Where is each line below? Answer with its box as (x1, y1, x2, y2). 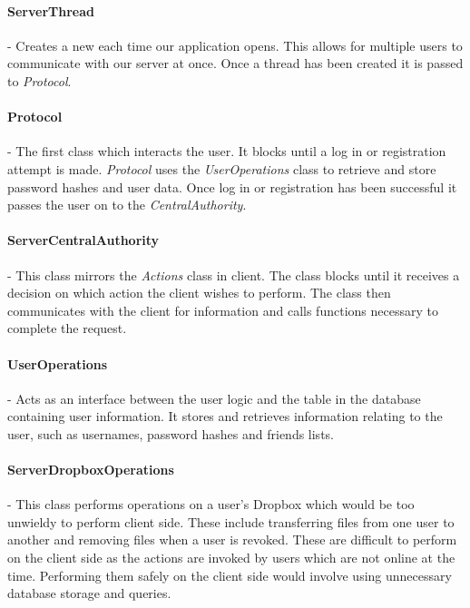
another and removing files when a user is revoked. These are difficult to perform (7, 530, 457, 549)
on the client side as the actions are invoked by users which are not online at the (7, 548, 455, 567)
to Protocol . (7, 71, 72, 90)
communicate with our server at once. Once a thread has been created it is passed (7, 54, 464, 73)
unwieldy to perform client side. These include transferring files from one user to (7, 512, 455, 531)
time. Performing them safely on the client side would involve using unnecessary (7, 565, 452, 584)
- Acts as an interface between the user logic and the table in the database (7, 388, 421, 407)
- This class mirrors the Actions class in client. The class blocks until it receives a (7, 265, 460, 284)
